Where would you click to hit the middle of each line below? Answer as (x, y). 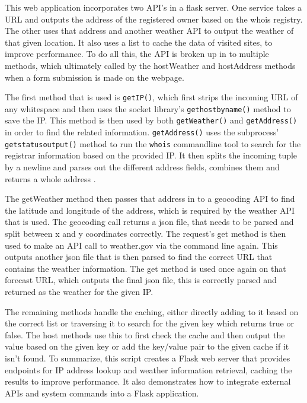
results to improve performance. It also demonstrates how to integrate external (148, 381)
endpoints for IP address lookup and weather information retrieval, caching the (148, 369)
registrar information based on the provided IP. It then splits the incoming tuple (151, 155)
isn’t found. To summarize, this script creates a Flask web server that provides (148, 358)
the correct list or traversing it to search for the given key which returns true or (149, 323)
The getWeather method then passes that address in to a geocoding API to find (150, 199)
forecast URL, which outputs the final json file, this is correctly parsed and (141, 280)
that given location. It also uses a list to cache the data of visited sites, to (139, 42)
